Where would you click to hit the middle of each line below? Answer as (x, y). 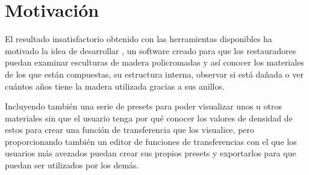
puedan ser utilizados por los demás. (72, 165)
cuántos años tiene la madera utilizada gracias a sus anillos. (115, 86)
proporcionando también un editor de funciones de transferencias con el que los (151, 141)
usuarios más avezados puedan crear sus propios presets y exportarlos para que (151, 153)
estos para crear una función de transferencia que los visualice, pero (130, 130)
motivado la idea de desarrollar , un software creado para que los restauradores (151, 50)
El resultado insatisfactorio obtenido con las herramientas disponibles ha (139, 39)
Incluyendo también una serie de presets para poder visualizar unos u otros (143, 106)
